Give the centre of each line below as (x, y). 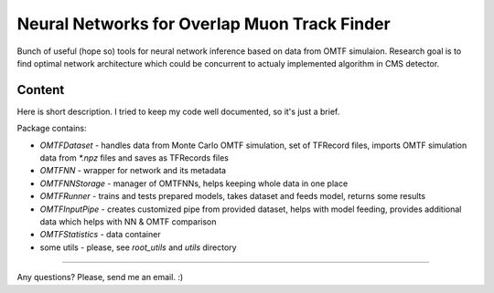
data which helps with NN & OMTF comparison (128, 221)
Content (41, 90)
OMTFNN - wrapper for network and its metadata (133, 171)
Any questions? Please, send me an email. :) (100, 277)
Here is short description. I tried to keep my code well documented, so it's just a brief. (178, 111)
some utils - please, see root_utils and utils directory (138, 247)
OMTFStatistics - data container (100, 235)
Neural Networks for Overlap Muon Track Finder (204, 24)
